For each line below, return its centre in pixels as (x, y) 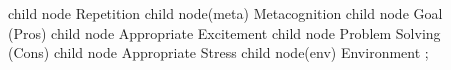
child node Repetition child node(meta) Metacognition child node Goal (225, 13)
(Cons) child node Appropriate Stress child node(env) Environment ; (218, 52)
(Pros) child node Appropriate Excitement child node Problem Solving (224, 32)
